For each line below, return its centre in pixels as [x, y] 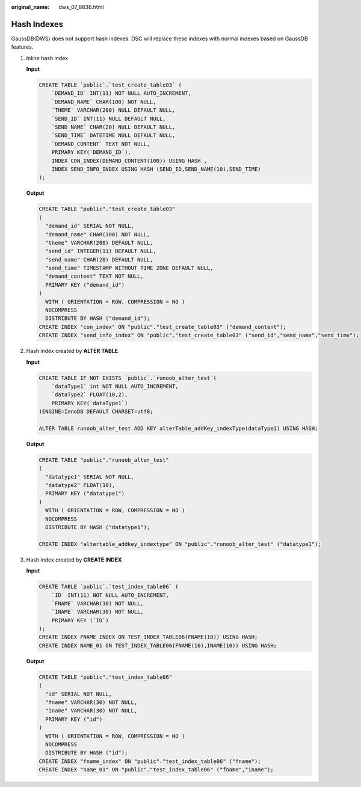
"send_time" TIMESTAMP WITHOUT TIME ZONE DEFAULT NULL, [129, 268]
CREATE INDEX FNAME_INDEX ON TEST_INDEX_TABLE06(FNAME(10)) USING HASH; [148, 637]
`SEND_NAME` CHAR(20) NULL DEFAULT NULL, [113, 127]
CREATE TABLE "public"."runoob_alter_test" [104, 460]
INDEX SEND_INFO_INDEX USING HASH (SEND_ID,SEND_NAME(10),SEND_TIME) [156, 169]
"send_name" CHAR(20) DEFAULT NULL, [99, 259]
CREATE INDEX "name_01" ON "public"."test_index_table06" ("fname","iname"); [156, 770]
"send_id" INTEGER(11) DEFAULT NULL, [101, 251]
